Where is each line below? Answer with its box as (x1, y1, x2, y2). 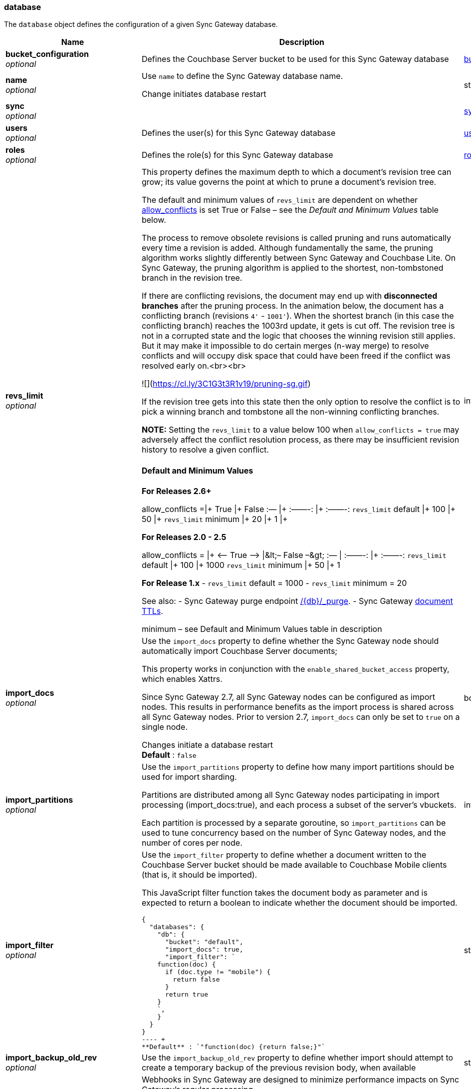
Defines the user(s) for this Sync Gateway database (141, 128, 336, 138)
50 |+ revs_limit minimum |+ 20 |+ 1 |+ (141, 514, 288, 524)
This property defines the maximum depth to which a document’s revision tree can (141, 167, 452, 177)
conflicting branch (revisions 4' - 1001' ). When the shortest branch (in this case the (141, 311, 454, 321)
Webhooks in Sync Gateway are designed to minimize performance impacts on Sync (141, 1074, 460, 1085)
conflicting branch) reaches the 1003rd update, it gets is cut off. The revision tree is (141, 321, 455, 331)
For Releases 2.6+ (141, 486, 212, 496)
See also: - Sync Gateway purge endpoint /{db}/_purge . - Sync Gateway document (141, 595, 453, 606)
